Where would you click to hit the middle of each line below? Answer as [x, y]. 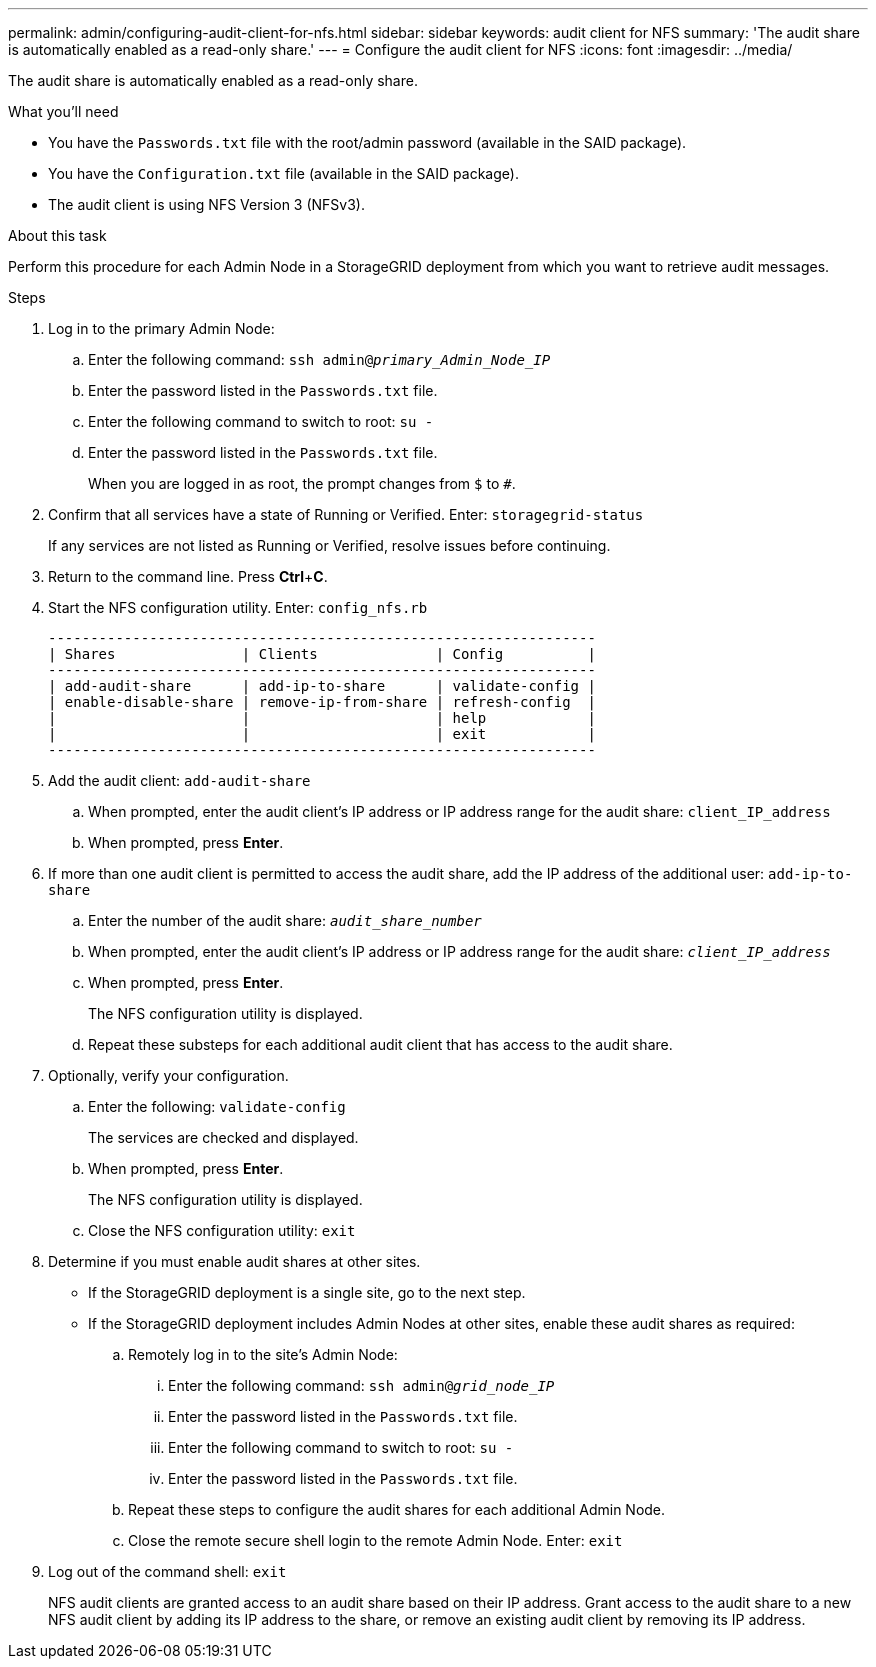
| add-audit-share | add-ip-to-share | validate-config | [322, 686]
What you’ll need [63, 111]
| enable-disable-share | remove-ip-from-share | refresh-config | [322, 702]
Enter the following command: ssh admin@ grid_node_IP [361, 1385]
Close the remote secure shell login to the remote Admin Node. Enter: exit [375, 1540]
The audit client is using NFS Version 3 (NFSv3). [206, 204]
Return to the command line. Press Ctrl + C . [188, 576]
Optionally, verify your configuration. [168, 1075]
